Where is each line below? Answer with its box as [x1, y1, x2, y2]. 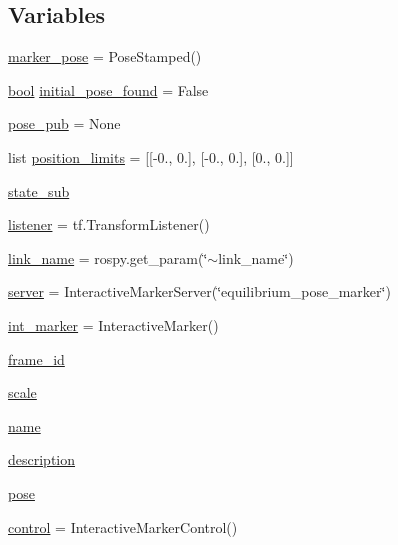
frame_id [8, 348, 65, 369]
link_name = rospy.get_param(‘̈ [8, 247, 208, 268]
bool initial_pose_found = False [8, 79, 209, 100]
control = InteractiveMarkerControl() [8, 516, 238, 537]
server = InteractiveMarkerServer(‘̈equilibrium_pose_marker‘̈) [8, 281, 391, 302]
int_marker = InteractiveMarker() [8, 314, 219, 335]
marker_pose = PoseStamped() [8, 46, 202, 67]
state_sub [8, 180, 70, 201]
